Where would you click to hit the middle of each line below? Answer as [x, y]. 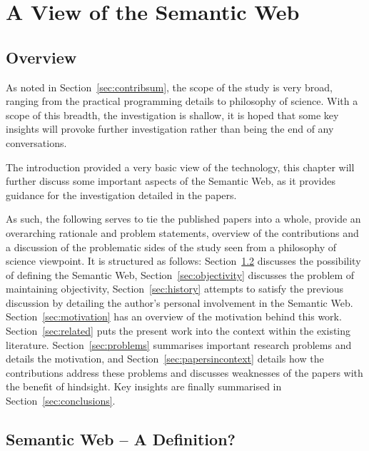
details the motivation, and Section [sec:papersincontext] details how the [165, 359]
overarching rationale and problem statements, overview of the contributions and [182, 232]
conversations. [36, 142]
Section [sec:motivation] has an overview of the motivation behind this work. [174, 316]
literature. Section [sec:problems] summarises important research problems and [179, 344]
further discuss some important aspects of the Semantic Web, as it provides [171, 181]
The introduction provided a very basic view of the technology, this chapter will [180, 167]
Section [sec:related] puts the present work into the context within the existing [178, 331]
